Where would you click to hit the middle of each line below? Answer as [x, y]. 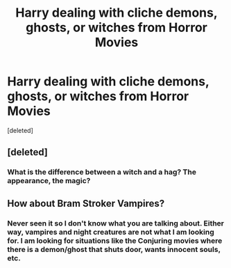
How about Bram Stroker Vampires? [86, 203]
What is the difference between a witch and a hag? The [102, 172]
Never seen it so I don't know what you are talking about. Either [115, 223]
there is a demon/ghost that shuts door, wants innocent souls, [114, 249]
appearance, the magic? [49, 181]
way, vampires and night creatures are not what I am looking [111, 232]
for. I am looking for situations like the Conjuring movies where [115, 240]
